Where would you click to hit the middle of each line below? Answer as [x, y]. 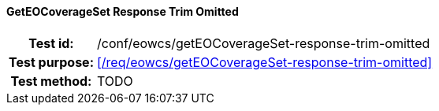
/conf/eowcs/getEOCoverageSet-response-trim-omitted [263, 43]
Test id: [51, 43]
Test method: [51, 81]
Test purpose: [51, 62]
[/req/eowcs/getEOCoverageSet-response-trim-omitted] [264, 62]
